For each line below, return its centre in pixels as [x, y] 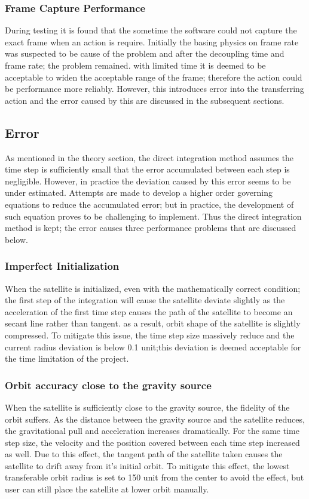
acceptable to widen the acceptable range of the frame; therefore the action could [154, 77]
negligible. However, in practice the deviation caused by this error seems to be [148, 181]
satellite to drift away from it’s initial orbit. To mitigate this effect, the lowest [147, 465]
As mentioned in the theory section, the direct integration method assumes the [149, 157]
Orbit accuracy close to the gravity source [108, 385]
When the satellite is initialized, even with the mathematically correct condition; [153, 288]
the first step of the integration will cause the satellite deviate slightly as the [145, 300]
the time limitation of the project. [67, 358]
